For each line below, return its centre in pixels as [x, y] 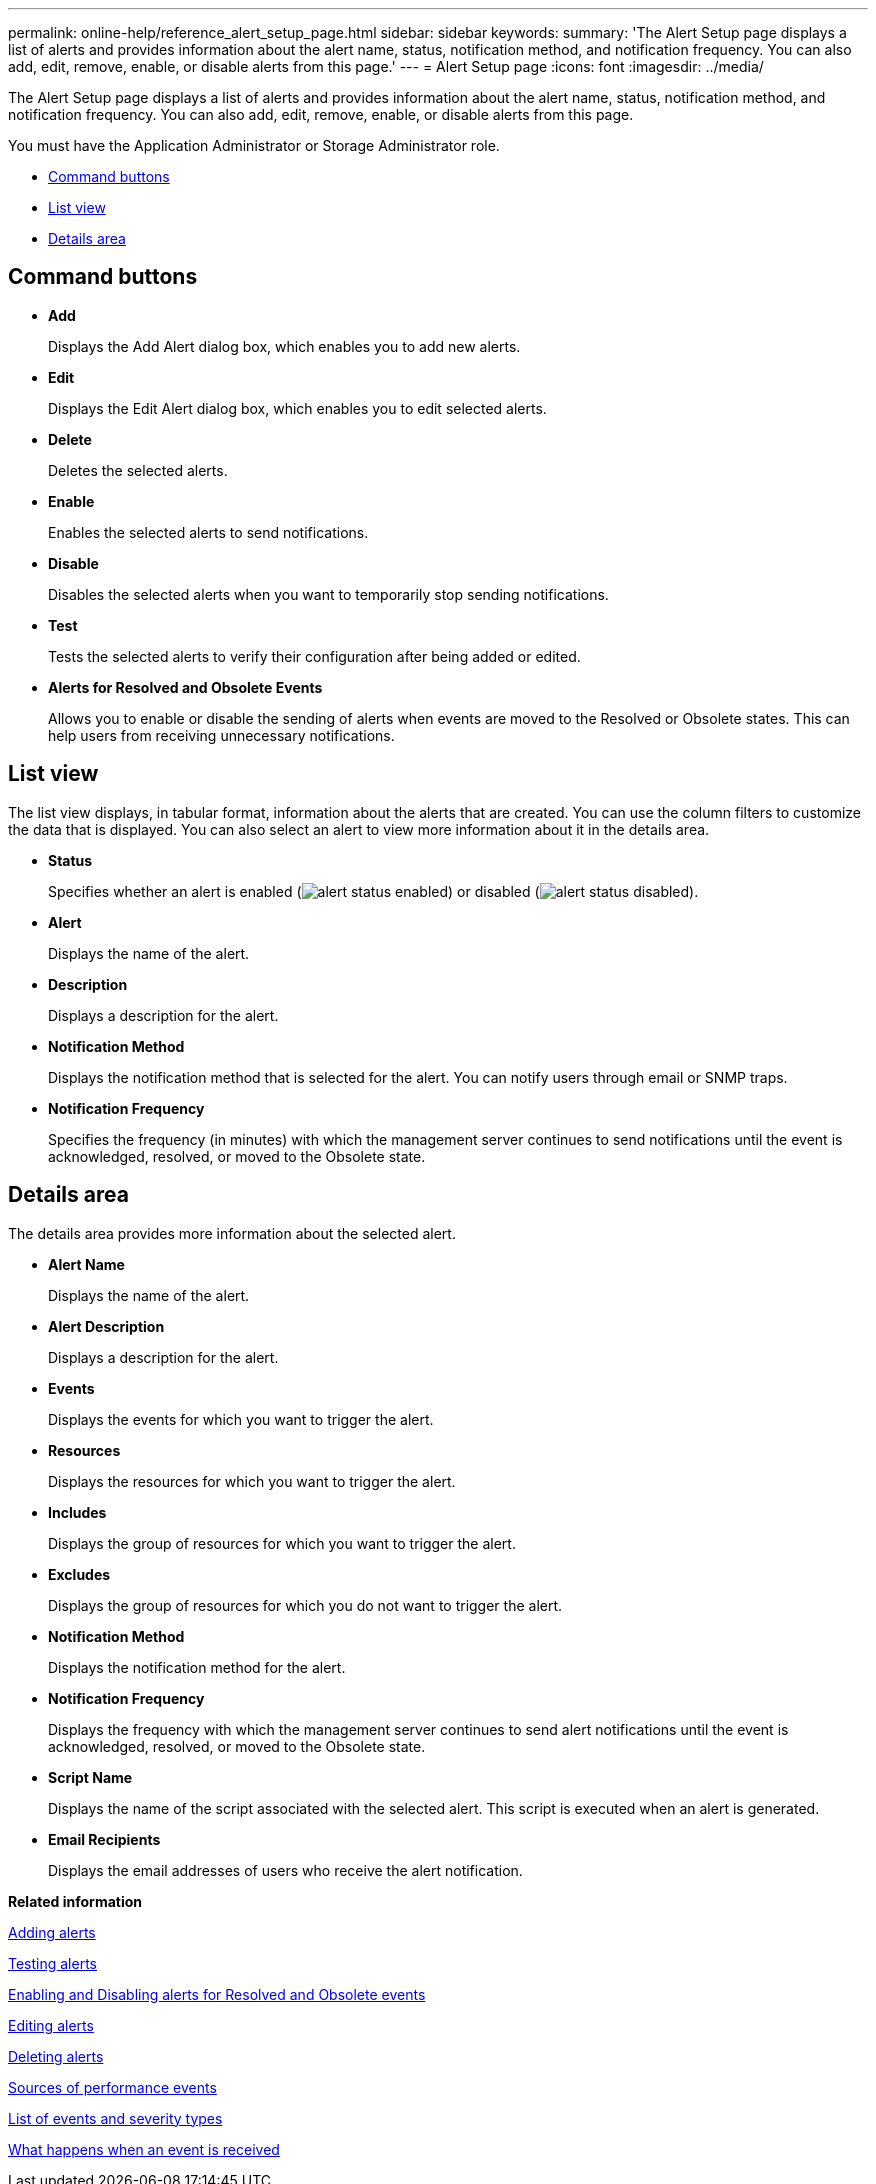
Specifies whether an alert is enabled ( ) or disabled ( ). [373, 891]
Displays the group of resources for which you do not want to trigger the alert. [305, 1605]
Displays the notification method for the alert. [197, 1667]
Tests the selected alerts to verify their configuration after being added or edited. [314, 656]
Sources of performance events [112, 2087]
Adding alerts [52, 1932]
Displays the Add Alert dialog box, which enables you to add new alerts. [284, 346]
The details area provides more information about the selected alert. [232, 1233]
